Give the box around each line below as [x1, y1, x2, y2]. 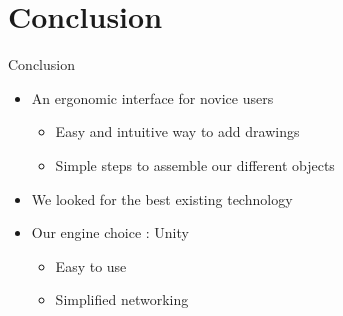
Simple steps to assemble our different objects [55, 154, 335, 175]
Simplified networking [55, 289, 189, 310]
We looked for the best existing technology [31, 188, 293, 209]
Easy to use [55, 255, 127, 276]
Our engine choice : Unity [31, 222, 189, 243]
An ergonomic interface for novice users [31, 87, 274, 108]
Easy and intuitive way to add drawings [55, 121, 300, 142]
